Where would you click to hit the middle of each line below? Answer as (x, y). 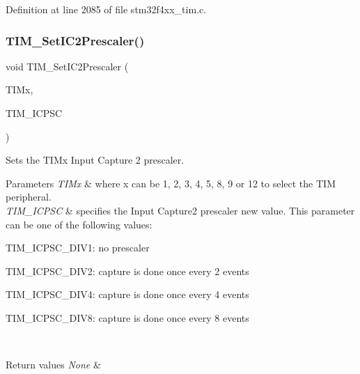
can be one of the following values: (79, 224)
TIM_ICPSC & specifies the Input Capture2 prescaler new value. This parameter (180, 210)
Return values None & (53, 365)
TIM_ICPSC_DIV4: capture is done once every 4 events (127, 294)
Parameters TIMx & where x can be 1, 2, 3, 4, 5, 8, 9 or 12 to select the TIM (171, 183)
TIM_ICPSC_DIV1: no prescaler (78, 248)
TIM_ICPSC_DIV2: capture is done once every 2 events (127, 271)
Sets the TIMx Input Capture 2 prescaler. (95, 160)
